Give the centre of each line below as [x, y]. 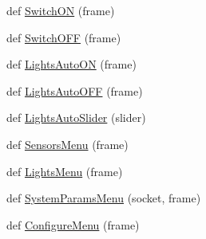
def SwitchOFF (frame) [64, 37]
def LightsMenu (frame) [65, 171]
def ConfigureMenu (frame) [73, 224]
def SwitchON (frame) [61, 10]
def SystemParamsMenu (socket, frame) [104, 198]
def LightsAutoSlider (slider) [76, 118]
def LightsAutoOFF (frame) [75, 90]
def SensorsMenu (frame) [67, 144]
